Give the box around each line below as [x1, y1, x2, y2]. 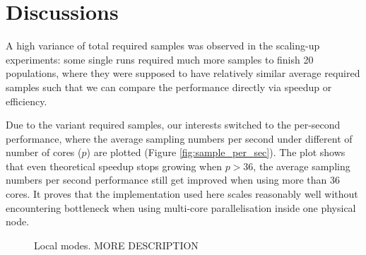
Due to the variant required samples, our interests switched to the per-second [6, 117, 341, 132]
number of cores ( [6, 145, 82, 160]
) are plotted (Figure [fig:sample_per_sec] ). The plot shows [86, 145, 346, 160]
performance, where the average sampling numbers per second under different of [6, 131, 353, 146]
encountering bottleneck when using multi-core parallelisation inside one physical [6, 200, 356, 215]
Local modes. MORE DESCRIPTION [34, 237, 199, 252]
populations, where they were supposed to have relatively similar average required [6, 66, 360, 81]
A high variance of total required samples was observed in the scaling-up [6, 38, 320, 53]
